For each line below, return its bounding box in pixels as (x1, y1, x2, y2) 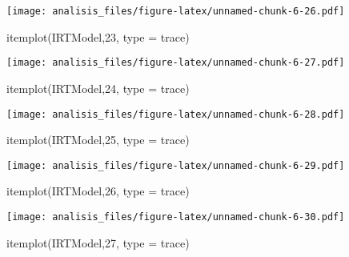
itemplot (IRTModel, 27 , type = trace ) (6, 234, 190, 251)
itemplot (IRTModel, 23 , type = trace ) (6, 28, 190, 45)
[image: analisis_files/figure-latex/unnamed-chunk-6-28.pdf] (6, 108, 345, 120)
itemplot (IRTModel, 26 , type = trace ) (6, 183, 190, 199)
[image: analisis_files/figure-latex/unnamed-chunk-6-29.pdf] (6, 159, 345, 171)
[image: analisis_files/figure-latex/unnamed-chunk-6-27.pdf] (6, 57, 345, 69)
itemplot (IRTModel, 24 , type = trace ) (6, 79, 190, 96)
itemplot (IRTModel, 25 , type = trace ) (6, 131, 190, 148)
